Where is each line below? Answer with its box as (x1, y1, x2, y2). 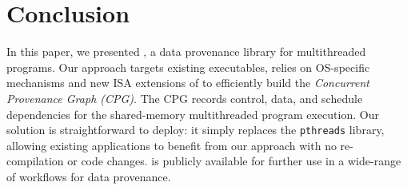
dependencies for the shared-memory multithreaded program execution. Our (6, 105, 379, 122)
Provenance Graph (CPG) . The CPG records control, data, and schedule (6, 89, 363, 106)
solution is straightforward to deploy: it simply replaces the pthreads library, (6, 121, 385, 138)
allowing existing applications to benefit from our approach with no (6, 137, 337, 153)
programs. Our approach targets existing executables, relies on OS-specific (6, 58, 370, 75)
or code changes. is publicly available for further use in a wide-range (67, 152, 401, 169)
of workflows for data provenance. (6, 168, 171, 184)
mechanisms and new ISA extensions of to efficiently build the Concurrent (6, 74, 369, 91)
